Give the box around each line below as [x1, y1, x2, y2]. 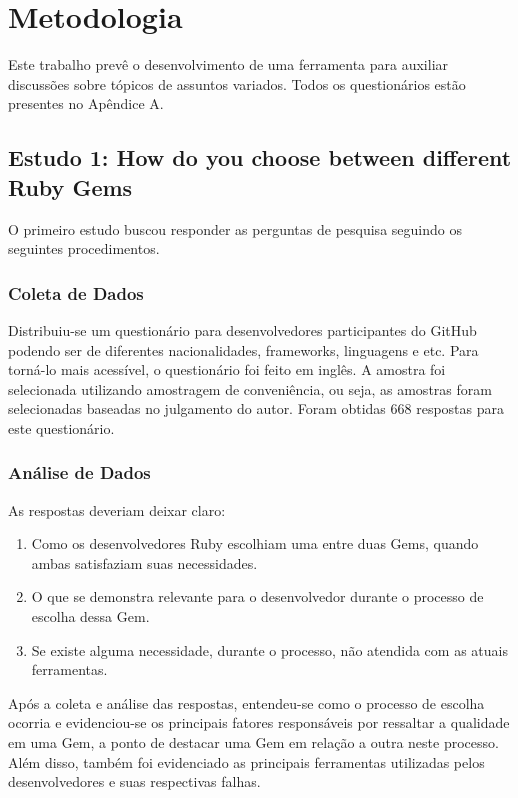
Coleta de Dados [8, 280, 144, 305]
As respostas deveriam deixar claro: [8, 499, 226, 520]
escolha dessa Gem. [31, 606, 150, 627]
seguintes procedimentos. [8, 238, 160, 259]
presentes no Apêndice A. [8, 93, 164, 114]
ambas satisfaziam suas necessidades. [31, 552, 258, 573]
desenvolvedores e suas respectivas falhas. [8, 771, 261, 792]
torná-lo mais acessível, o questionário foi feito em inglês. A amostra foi [8, 359, 446, 380]
